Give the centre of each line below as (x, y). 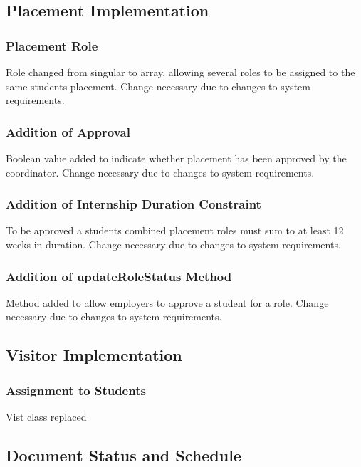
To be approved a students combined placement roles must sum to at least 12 (175, 230)
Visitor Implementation (94, 355)
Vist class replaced (46, 416)
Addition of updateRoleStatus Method (119, 276)
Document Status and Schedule (124, 455)
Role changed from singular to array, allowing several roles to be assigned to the (180, 72)
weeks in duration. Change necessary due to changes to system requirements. (173, 244)
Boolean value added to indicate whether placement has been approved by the (176, 158)
